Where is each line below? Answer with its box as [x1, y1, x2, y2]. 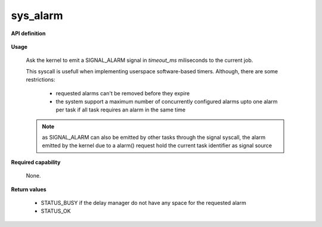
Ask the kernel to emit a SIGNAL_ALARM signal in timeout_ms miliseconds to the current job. [26, 57, 253, 64]
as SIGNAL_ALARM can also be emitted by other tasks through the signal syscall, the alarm [42, 134, 266, 141]
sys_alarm [11, 9, 63, 22]
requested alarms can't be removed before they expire [55, 89, 190, 97]
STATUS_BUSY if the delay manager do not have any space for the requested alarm [41, 200, 247, 207]
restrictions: [26, 76, 56, 83]
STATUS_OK [41, 207, 71, 214]
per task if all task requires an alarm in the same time [55, 106, 186, 113]
